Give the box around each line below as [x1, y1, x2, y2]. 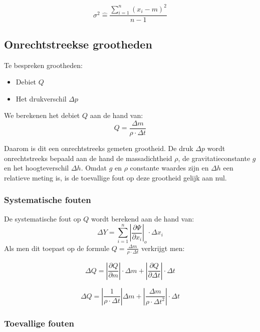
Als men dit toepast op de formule [4, 242, 110, 253]
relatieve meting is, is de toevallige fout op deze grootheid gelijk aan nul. [4, 172, 227, 182]
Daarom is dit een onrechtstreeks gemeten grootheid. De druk [4, 142, 193, 153]
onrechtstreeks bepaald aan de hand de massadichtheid [4, 152, 172, 163]
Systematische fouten [4, 193, 91, 206]
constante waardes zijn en [130, 162, 209, 173]
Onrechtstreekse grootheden [4, 36, 152, 51]
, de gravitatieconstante [178, 152, 250, 163]
